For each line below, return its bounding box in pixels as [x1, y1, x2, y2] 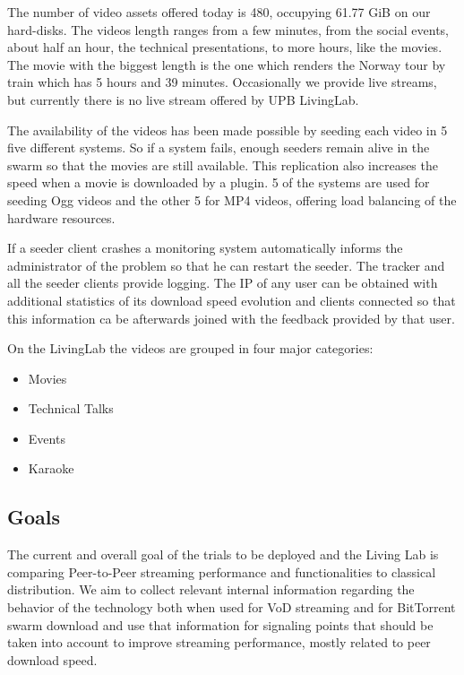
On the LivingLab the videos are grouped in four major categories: [7, 339, 374, 358]
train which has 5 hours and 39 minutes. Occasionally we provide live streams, [7, 73, 437, 91]
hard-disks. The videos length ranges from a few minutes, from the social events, [7, 20, 449, 39]
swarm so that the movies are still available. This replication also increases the [7, 155, 438, 174]
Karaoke [28, 459, 74, 478]
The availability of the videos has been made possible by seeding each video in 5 [7, 120, 448, 139]
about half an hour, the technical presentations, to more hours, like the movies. [7, 38, 443, 56]
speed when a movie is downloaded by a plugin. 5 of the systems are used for [7, 173, 430, 192]
